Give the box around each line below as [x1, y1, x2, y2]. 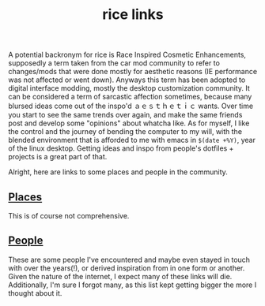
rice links [102, 6, 164, 24]
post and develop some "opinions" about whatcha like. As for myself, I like [8, 118, 250, 128]
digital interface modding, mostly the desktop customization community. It [8, 84, 251, 93]
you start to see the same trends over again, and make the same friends [8, 110, 243, 120]
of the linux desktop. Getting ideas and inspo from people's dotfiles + [8, 144, 234, 153]
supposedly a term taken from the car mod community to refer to [8, 58, 220, 68]
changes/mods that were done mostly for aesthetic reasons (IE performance [8, 67, 258, 76]
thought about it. [8, 288, 62, 297]
